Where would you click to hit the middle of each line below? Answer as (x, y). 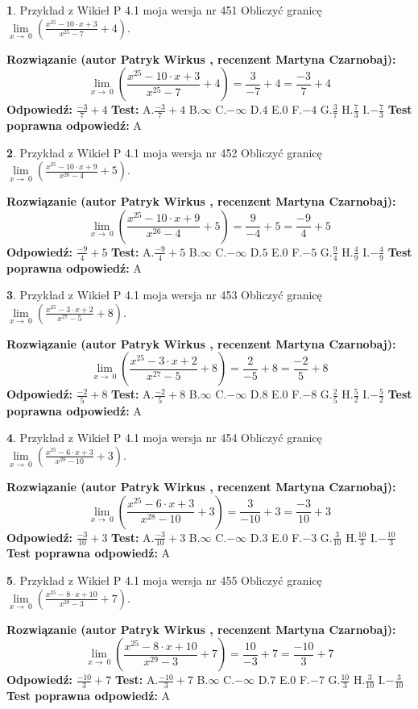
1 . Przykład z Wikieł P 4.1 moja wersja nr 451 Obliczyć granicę (164, 10)
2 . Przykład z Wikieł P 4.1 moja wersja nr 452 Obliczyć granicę (164, 152)
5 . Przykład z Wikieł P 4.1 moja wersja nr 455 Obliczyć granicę (164, 580)
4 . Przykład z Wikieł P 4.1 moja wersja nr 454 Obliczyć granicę (164, 438)
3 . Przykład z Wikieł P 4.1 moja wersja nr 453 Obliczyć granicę (164, 295)
